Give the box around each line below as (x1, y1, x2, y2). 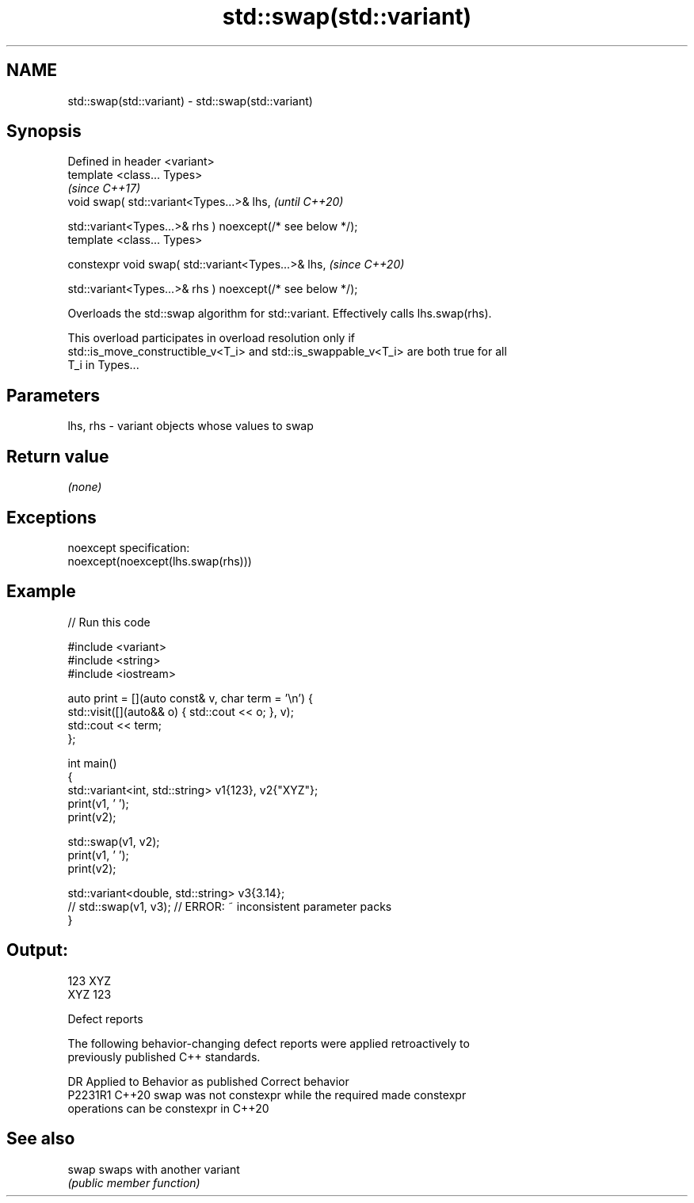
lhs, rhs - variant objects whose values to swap (67, 419, 314, 433)
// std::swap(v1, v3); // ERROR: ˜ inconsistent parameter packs (67, 899, 392, 913)
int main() (67, 756, 117, 770)
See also (6, 1129, 75, 1149)
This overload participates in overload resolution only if (67, 331, 355, 345)
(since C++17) (67, 181, 141, 196)
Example (6, 581, 76, 602)
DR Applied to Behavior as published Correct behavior (67, 1074, 349, 1088)
